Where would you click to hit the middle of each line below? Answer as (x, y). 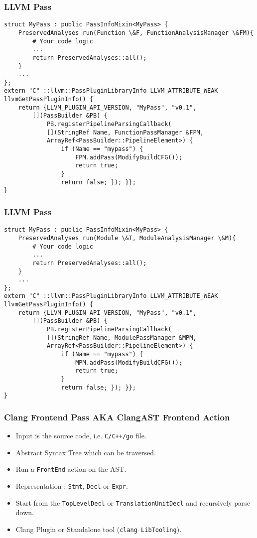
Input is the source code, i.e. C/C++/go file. (81, 436)
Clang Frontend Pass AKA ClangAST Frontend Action (117, 417)
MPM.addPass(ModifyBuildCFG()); (129, 362)
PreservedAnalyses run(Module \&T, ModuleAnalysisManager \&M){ (127, 238)
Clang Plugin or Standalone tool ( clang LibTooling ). (99, 529)
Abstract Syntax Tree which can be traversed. (86, 452)
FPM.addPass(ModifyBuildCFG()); (129, 157)
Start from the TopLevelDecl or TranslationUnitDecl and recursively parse (133, 502)
